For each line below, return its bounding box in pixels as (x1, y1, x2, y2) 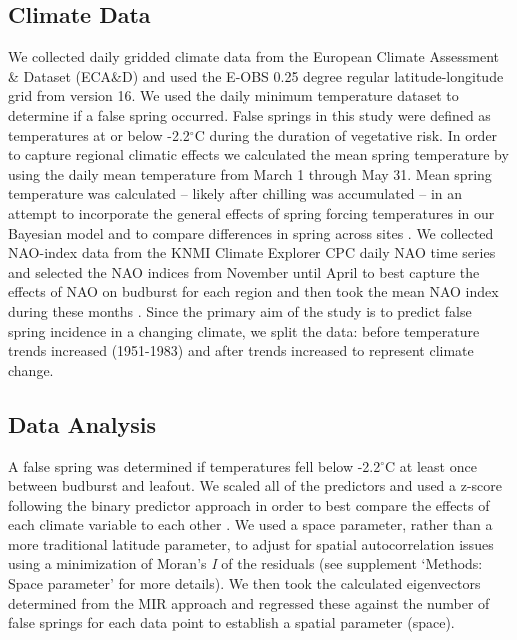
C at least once (385, 455, 477, 476)
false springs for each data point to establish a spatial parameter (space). (8, 612, 455, 633)
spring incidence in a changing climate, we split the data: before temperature (8, 320, 480, 341)
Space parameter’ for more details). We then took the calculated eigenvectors (8, 573, 481, 594)
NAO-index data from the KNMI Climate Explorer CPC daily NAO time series (8, 242, 496, 263)
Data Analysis (8, 408, 157, 439)
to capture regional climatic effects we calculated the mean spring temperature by (8, 144, 509, 165)
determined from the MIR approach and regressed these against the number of (8, 592, 490, 613)
